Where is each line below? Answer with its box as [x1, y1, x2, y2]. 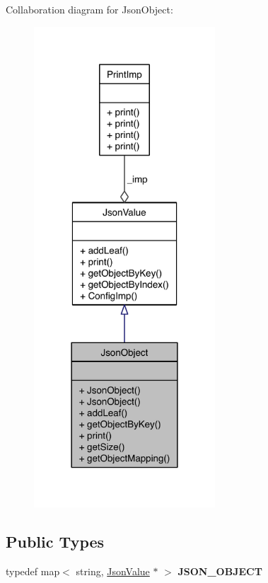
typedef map [6, 563, 60, 578]
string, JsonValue [76, 563, 150, 578]
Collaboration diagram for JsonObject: [6, 2, 173, 16]
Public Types [6, 530, 105, 552]
